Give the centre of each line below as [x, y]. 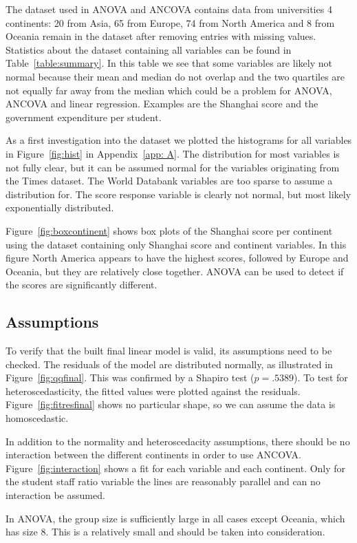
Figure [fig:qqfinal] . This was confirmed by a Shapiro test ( [130, 377]
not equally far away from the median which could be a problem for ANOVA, [169, 90]
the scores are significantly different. [82, 285]
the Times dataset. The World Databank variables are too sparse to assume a [169, 181]
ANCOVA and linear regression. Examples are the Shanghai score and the [162, 104]
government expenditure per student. [84, 117]
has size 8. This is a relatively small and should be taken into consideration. [165, 532]
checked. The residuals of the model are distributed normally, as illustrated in [169, 364]
